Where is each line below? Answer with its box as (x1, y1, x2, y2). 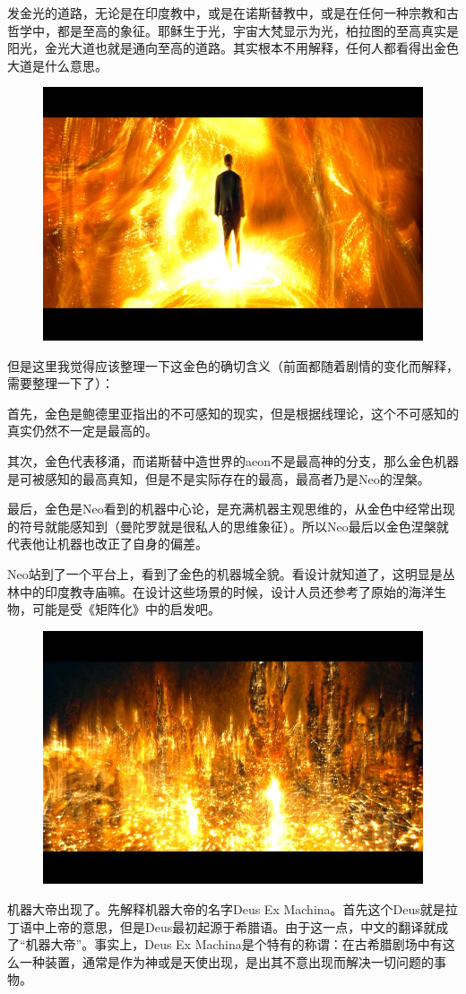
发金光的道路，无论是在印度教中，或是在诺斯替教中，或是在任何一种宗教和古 (7, 4, 459, 22)
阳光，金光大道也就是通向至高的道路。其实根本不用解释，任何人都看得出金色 (7, 39, 459, 57)
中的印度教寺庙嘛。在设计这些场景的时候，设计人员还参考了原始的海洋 (19, 582, 434, 601)
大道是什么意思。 (7, 56, 108, 74)
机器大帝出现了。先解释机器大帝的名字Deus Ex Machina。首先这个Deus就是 (7, 900, 445, 918)
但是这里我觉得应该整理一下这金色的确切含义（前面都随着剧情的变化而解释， (7, 356, 459, 375)
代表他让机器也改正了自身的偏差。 (7, 534, 208, 553)
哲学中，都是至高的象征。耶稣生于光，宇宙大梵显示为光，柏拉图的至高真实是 (7, 21, 459, 39)
